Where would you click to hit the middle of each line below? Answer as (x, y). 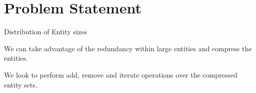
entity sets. (21, 84)
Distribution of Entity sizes (45, 32)
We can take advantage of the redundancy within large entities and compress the (128, 48)
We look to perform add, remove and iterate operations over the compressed (121, 74)
